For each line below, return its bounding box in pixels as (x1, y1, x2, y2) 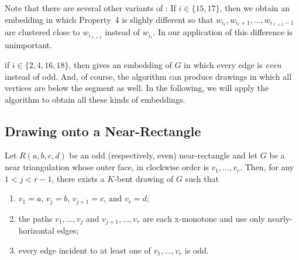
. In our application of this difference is (153, 26, 293, 38)
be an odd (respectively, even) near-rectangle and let (69, 149, 258, 161)
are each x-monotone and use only (142, 212, 265, 224)
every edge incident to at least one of (18, 244, 151, 256)
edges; (57, 224, 79, 237)
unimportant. (5, 39, 52, 51)
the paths (18, 212, 53, 224)
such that (185, 172, 219, 184)
